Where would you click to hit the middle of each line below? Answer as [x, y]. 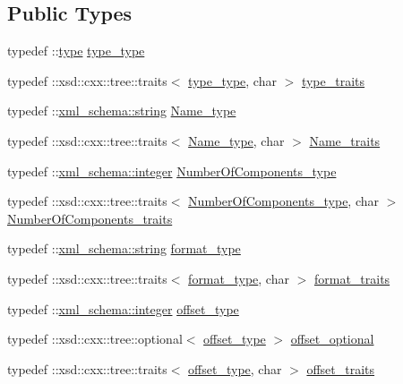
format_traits [352, 278]
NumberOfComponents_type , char [283, 201]
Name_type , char [236, 140]
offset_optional [332, 339]
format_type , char [239, 278]
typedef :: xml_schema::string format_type [124, 248]
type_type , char [232, 80]
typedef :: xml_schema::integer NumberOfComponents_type [172, 171]
